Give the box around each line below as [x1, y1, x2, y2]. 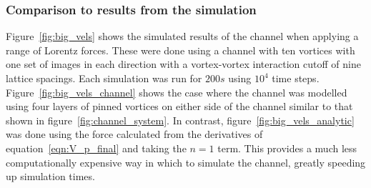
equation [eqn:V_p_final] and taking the [6, 140, 187, 155]
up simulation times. [6, 169, 95, 184]
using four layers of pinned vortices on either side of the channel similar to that [6, 99, 353, 114]
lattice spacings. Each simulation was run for [6, 71, 202, 85]
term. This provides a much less [217, 140, 357, 155]
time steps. [272, 71, 320, 85]
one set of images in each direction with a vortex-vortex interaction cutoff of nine [6, 56, 361, 71]
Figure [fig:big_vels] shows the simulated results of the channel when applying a [6, 29, 359, 44]
